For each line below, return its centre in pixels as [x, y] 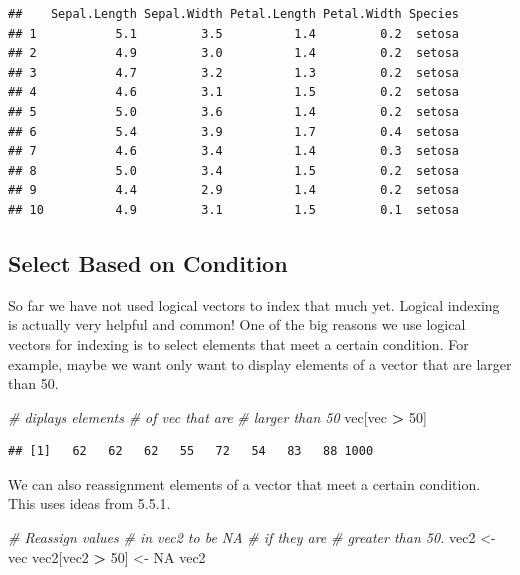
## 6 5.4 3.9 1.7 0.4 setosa [234, 131]
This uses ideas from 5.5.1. [89, 503]
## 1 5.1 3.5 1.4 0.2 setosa [234, 33]
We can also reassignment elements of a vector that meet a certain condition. [244, 483]
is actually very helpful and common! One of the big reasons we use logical [237, 324]
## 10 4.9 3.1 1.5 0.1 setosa [234, 209]
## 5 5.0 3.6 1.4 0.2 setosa [234, 111]
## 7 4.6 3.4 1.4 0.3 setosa [234, 151]
